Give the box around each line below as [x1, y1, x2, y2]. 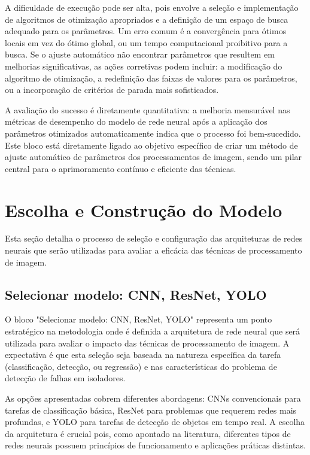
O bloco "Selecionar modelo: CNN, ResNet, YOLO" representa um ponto [5, 313, 272, 326]
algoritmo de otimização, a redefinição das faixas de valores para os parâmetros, [5, 71, 297, 84]
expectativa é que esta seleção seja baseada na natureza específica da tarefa [5, 348, 281, 361]
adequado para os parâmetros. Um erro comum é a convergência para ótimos [5, 25, 287, 37]
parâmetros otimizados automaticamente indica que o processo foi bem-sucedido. [5, 126, 301, 139]
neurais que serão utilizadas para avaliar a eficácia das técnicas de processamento [5, 244, 302, 257]
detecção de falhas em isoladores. [5, 372, 126, 384]
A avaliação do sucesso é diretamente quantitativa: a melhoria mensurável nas [5, 103, 290, 116]
